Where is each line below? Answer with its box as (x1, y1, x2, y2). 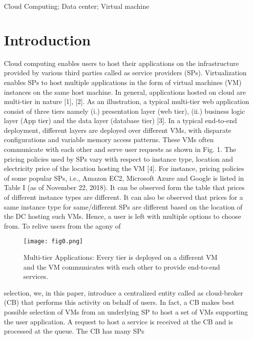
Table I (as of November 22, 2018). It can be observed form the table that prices (4, 182, 245, 192)
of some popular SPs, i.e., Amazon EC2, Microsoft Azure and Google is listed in (4, 172, 244, 183)
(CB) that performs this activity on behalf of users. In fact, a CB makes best (4, 297, 234, 307)
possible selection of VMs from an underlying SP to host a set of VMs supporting (4, 307, 248, 317)
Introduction (4, 29, 91, 49)
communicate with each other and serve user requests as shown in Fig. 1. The (4, 144, 236, 154)
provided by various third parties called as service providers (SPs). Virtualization (4, 67, 247, 78)
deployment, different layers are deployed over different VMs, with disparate (4, 125, 232, 135)
